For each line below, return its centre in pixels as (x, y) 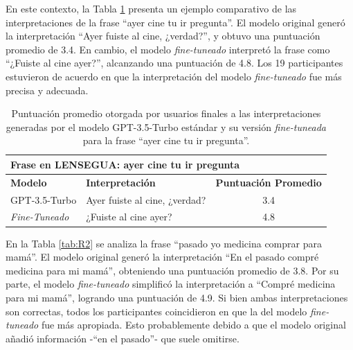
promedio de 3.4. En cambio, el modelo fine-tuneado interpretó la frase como (168, 49)
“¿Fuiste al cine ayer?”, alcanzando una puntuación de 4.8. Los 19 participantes (174, 63)
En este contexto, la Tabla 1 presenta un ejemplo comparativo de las (151, 8)
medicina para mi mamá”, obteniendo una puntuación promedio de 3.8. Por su (172, 270)
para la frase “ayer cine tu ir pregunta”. (166, 140)
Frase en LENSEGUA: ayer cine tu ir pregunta (125, 164)
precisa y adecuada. (47, 90)
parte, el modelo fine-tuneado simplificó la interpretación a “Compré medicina (171, 284)
